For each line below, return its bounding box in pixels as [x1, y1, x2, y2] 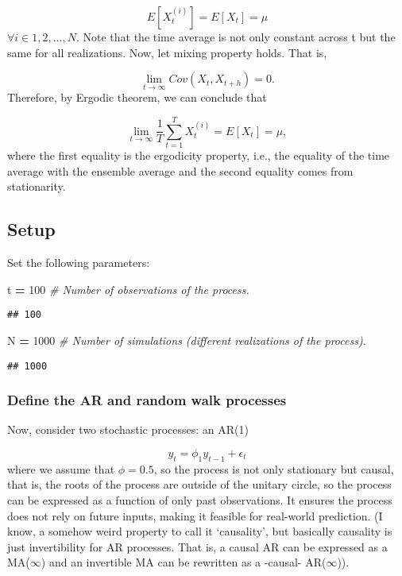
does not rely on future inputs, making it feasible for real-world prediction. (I [7, 507, 383, 524]
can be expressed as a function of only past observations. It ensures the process [7, 492, 392, 508]
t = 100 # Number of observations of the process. [7, 280, 249, 297]
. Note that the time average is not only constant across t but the [75, 29, 396, 44]
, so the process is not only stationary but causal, [153, 460, 394, 477]
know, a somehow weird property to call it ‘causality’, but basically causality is [7, 523, 392, 539]
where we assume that [7, 460, 115, 477]
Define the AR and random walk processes [7, 390, 287, 410]
